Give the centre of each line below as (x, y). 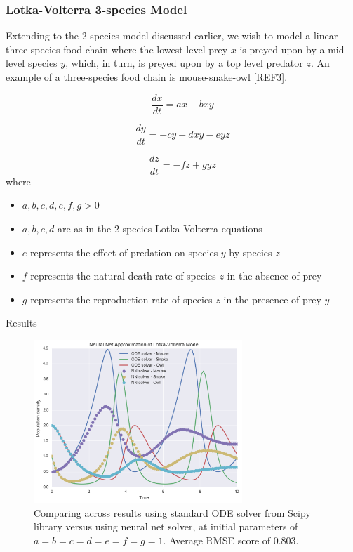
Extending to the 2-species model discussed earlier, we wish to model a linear (172, 35)
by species (251, 252)
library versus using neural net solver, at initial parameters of (166, 526)
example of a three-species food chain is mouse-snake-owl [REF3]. (147, 77)
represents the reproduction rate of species (121, 299)
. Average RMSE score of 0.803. (231, 540)
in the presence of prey (272, 299)
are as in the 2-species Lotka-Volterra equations (160, 228)
